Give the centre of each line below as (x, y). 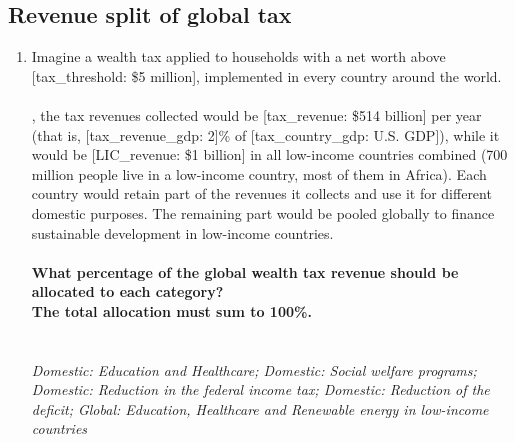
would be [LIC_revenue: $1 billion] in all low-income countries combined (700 (269, 154)
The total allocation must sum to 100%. (171, 310)
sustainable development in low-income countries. (182, 232)
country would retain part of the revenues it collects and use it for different (261, 193)
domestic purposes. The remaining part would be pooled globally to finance (263, 212)
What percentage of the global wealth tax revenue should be (245, 271)
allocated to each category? (127, 291)
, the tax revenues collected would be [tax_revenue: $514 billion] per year (256, 114)
